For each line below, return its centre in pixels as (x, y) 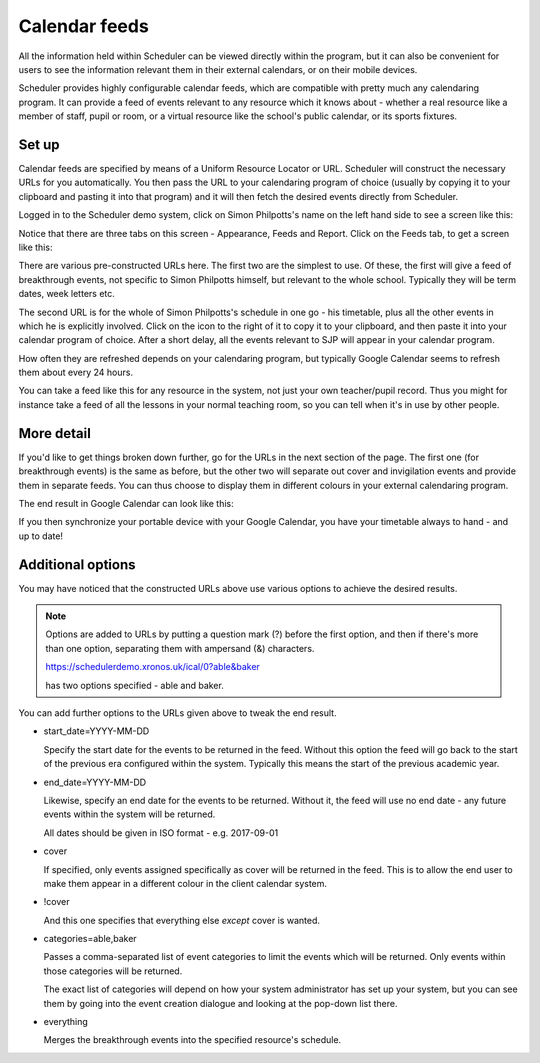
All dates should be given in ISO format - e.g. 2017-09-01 (161, 832)
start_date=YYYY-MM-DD (96, 731)
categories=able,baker (90, 939)
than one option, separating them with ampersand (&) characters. (180, 648)
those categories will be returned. (113, 971)
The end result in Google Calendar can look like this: (126, 503)
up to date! (41, 536)
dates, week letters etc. (66, 294)
